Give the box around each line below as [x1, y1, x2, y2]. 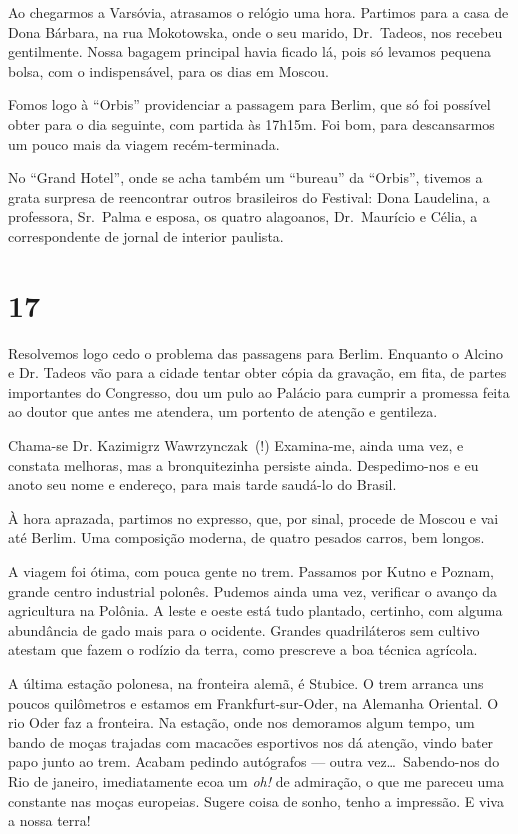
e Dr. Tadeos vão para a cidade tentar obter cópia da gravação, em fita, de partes [8, 362, 507, 383]
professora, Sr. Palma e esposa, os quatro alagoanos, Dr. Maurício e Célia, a [8, 206, 478, 227]
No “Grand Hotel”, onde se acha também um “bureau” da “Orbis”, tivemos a [8, 167, 483, 188]
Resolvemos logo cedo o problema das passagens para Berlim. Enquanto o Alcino [8, 342, 504, 363]
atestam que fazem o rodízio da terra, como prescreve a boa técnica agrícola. [8, 639, 478, 660]
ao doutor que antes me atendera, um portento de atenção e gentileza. [8, 401, 438, 422]
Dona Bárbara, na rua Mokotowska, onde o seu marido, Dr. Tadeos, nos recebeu [8, 21, 503, 42]
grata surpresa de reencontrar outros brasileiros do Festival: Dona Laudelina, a [8, 186, 490, 207]
